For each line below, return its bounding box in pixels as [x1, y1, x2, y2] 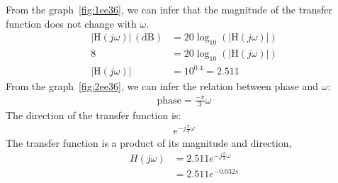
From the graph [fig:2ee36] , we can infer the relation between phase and [6, 79, 319, 94]
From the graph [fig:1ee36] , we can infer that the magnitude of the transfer [6, 2, 332, 16]
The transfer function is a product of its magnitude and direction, [6, 135, 292, 150]
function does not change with [6, 16, 137, 30]
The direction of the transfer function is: [6, 108, 181, 123]
